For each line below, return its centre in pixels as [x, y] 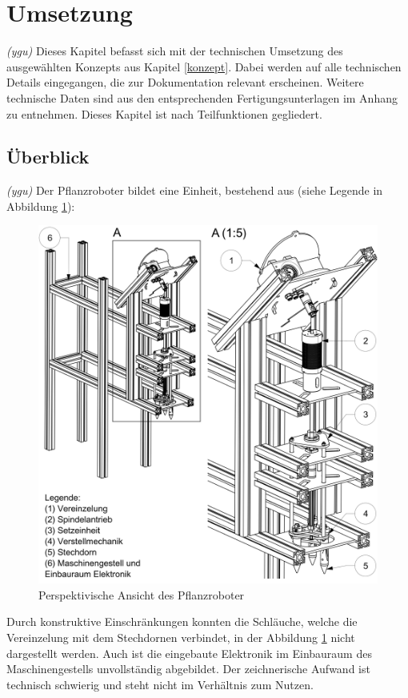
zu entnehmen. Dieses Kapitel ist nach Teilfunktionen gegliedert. [164, 113]
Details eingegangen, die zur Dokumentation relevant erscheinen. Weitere [185, 82]
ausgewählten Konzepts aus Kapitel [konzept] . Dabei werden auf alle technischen [204, 66]
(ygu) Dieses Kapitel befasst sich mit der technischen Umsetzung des [175, 51]
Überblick [48, 157]
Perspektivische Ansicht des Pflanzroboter [142, 594]
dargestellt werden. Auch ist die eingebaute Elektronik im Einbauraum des [189, 653]
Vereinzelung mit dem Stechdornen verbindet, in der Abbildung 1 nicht [181, 637]
